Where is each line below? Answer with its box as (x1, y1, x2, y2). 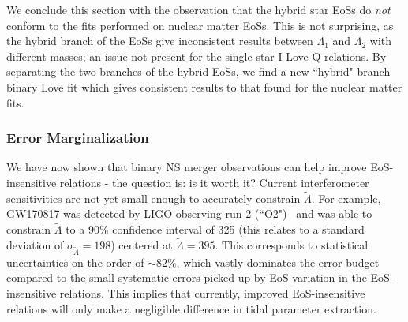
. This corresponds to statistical (215, 237, 369, 253)
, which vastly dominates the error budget (176, 253, 380, 270)
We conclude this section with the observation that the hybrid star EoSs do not (6, 2, 391, 17)
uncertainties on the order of (6, 253, 144, 270)
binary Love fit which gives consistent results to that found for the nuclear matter (6, 78, 402, 95)
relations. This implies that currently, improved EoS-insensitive (59, 284, 365, 301)
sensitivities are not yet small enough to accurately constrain (6, 189, 301, 206)
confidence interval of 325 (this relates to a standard (112, 221, 365, 238)
